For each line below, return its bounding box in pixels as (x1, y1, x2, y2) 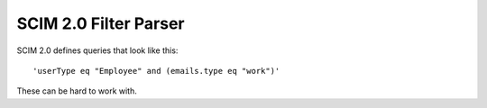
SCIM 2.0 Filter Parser (16, 13, 185, 33)
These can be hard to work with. (16, 85, 137, 96)
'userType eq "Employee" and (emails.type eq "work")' (32, 66, 280, 76)
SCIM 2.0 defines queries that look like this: (16, 45, 179, 56)
